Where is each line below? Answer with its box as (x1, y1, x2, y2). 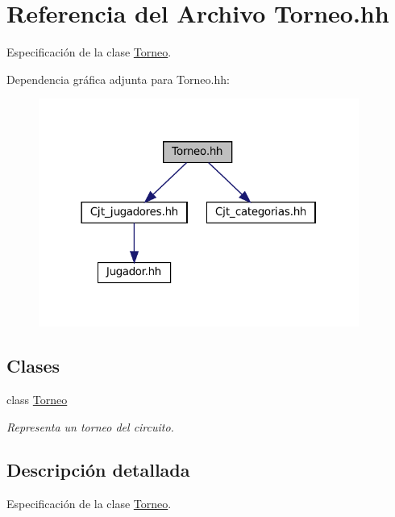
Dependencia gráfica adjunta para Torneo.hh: (6, 70, 230, 87)
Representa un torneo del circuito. (6, 418, 174, 435)
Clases (6, 353, 60, 378)
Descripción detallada (6, 457, 190, 482)
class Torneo (6, 390, 68, 407)
